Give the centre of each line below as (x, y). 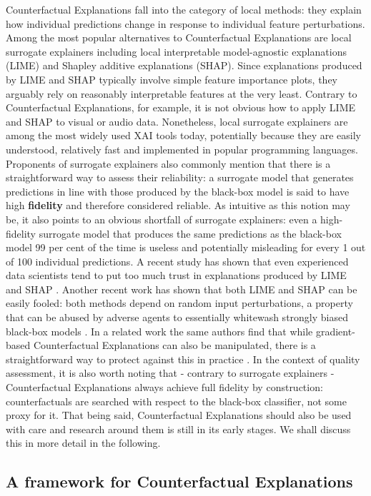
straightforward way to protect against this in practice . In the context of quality (183, 359)
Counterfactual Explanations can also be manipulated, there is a (174, 345)
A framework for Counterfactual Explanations (179, 481)
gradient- (335, 331)
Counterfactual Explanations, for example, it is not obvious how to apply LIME (181, 107)
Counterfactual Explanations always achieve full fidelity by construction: (164, 387)
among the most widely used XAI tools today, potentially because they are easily (184, 135)
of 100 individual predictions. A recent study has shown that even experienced (177, 261)
